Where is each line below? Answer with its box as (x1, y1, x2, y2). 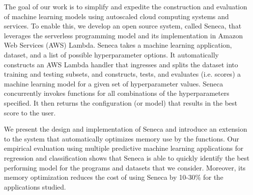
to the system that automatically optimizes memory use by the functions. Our (4, 133, 239, 143)
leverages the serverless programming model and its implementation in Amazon (4, 30, 243, 40)
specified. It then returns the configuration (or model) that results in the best (4, 97, 238, 108)
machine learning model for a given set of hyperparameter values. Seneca (4, 78, 223, 88)
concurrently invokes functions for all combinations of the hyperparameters (4, 88, 229, 98)
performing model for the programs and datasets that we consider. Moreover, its (4, 162, 246, 172)
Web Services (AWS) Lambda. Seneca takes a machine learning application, (4, 40, 232, 50)
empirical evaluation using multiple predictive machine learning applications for (4, 143, 244, 153)
